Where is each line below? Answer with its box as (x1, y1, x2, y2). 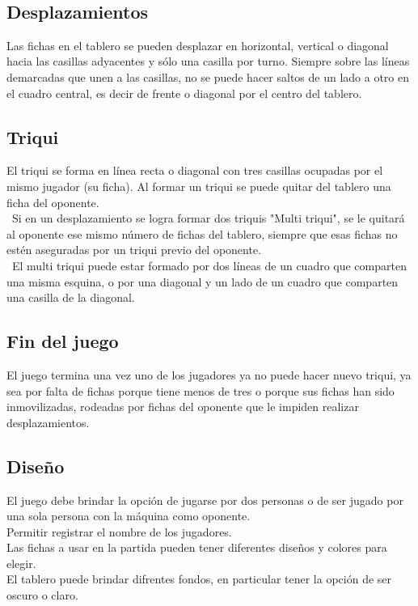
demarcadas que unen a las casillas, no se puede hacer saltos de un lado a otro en (6, 68, 409, 85)
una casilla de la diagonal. (6, 289, 135, 306)
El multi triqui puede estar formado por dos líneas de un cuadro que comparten (11, 256, 407, 273)
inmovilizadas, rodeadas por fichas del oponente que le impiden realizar (6, 398, 359, 415)
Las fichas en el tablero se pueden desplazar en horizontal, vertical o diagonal (6, 36, 389, 53)
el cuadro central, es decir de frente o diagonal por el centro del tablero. (6, 84, 362, 101)
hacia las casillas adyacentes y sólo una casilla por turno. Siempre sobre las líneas (6, 53, 410, 70)
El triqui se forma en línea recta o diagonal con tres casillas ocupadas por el (6, 162, 383, 179)
